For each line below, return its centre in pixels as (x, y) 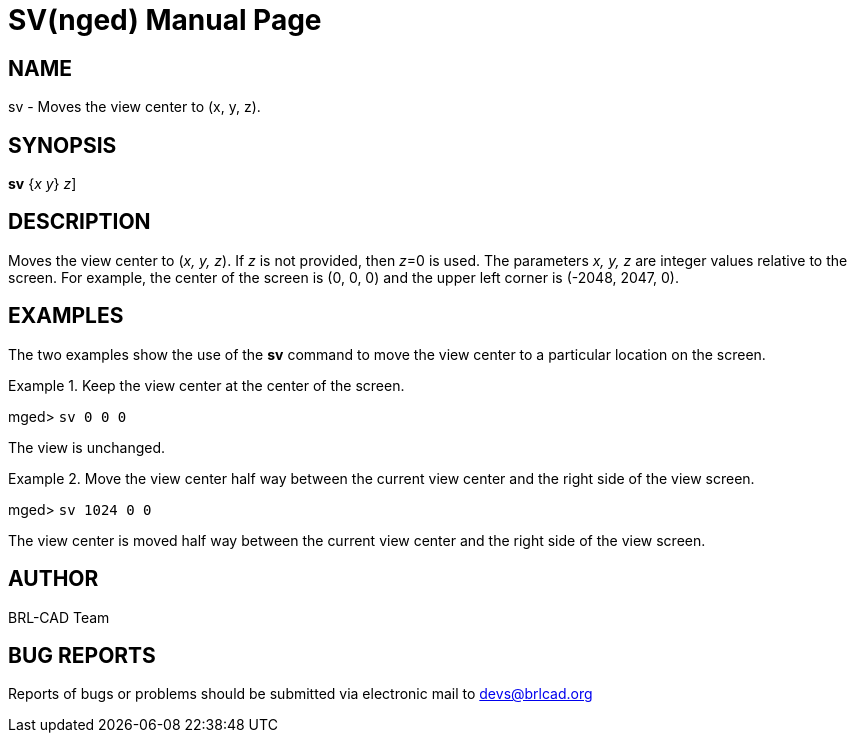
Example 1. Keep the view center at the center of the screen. (206, 385)
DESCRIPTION (79, 222)
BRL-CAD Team (59, 617)
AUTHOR (53, 579)
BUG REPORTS (82, 655)
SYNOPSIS (62, 145)
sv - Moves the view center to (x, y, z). (134, 107)
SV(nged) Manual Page (165, 20)
